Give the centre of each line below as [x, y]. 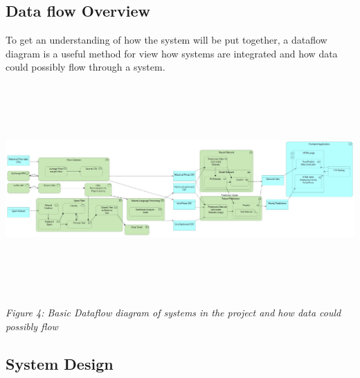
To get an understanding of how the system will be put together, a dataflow [166, 40]
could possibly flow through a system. [85, 67]
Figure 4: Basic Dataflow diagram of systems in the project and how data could [173, 312]
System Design [60, 363]
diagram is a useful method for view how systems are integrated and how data [172, 53]
